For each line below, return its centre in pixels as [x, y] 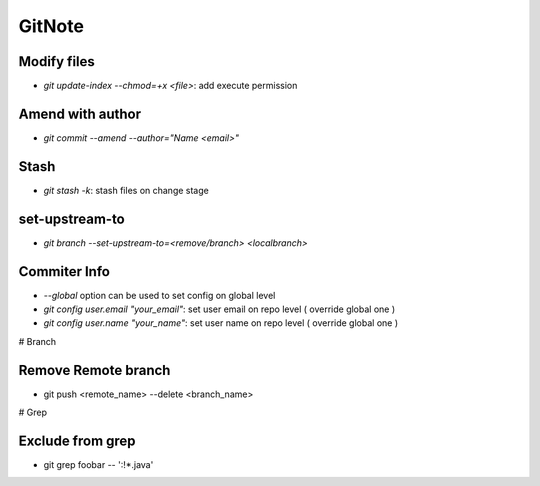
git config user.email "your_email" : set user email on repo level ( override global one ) [219, 309]
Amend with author [80, 113]
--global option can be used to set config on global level [159, 295]
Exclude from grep [77, 440]
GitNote [51, 26]
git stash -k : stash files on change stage [126, 190]
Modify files [56, 61]
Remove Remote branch [94, 370]
